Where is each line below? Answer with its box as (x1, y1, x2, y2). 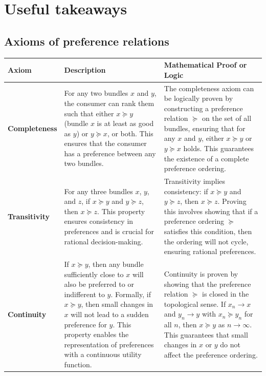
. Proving (217, 196, 247, 206)
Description (64, 64, 106, 75)
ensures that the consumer (64, 138, 147, 149)
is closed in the (202, 288, 249, 299)
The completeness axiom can (164, 82, 254, 93)
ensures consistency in (64, 216, 134, 226)
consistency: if (164, 185, 208, 196)
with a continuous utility (64, 349, 142, 360)
